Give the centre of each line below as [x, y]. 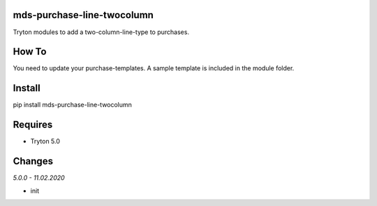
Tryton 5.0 [45, 141]
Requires [33, 125]
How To [30, 52]
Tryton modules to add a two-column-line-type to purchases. [101, 32]
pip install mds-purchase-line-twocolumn [73, 105]
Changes [33, 161]
